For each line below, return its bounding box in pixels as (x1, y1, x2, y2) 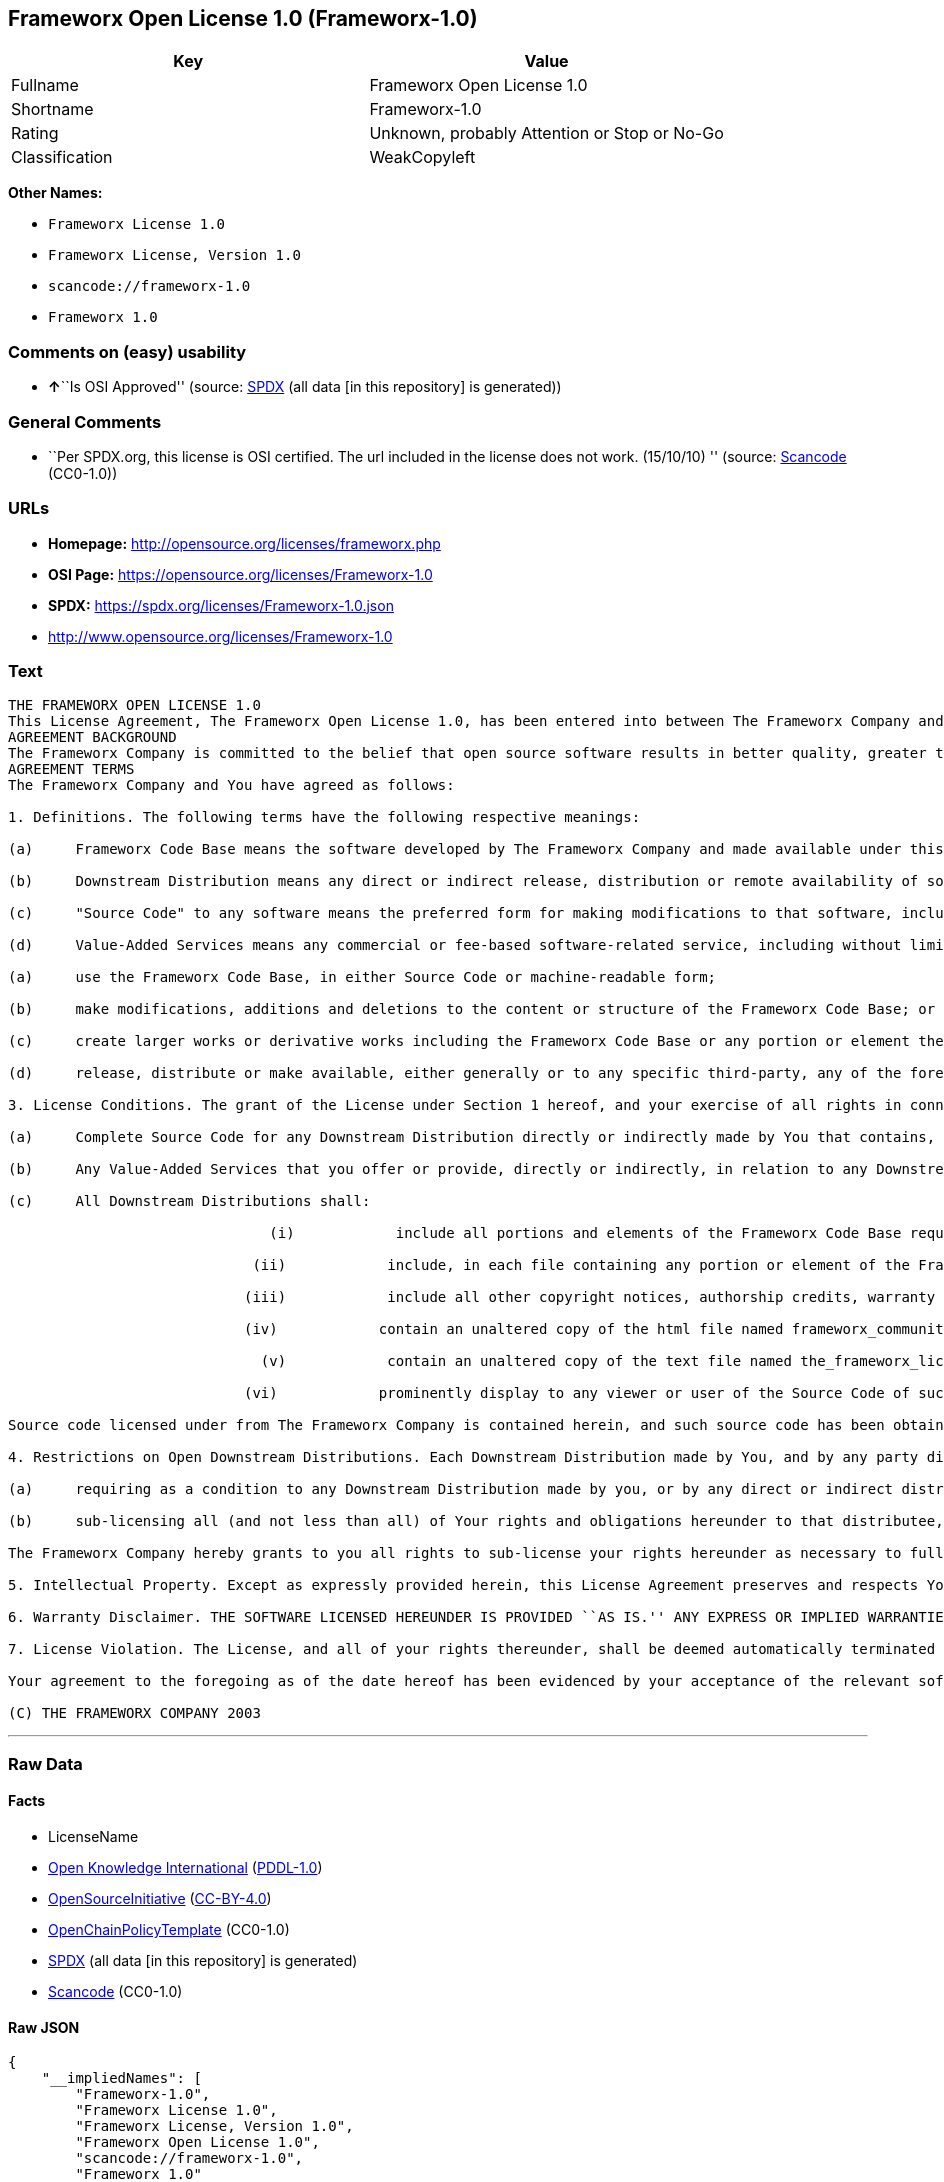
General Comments (8, 411, 162, 432)
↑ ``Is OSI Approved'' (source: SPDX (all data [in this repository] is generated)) (48, 378, 562, 396)
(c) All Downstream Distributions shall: (8, 1193, 371, 1210)
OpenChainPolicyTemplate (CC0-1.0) (48, 1921, 290, 1939)
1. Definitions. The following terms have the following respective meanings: (8, 809, 641, 826)
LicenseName (48, 1828, 139, 1846)
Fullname (11, 75, 79, 96)
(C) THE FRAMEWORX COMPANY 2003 (8, 1705, 261, 1722)
